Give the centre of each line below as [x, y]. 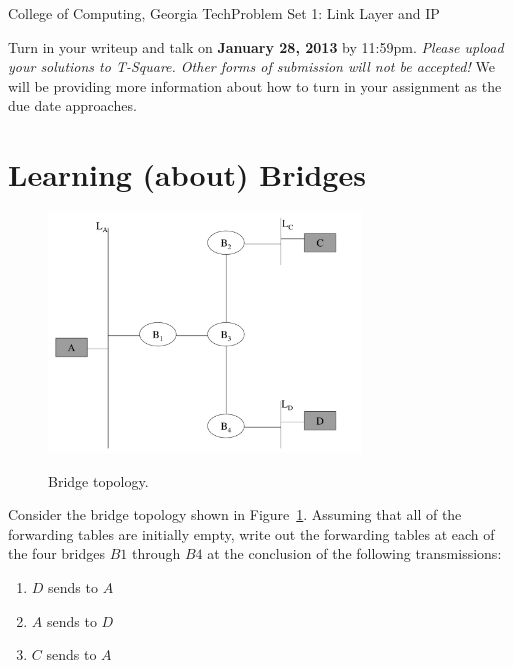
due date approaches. [72, 105]
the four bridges [57, 553]
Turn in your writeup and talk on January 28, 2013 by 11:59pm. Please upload [256, 46]
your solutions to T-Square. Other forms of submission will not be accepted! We [251, 66]
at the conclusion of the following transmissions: [354, 553]
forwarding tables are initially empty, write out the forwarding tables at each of [251, 533]
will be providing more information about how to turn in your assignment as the [255, 85]
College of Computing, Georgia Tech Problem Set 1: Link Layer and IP [224, 13]
